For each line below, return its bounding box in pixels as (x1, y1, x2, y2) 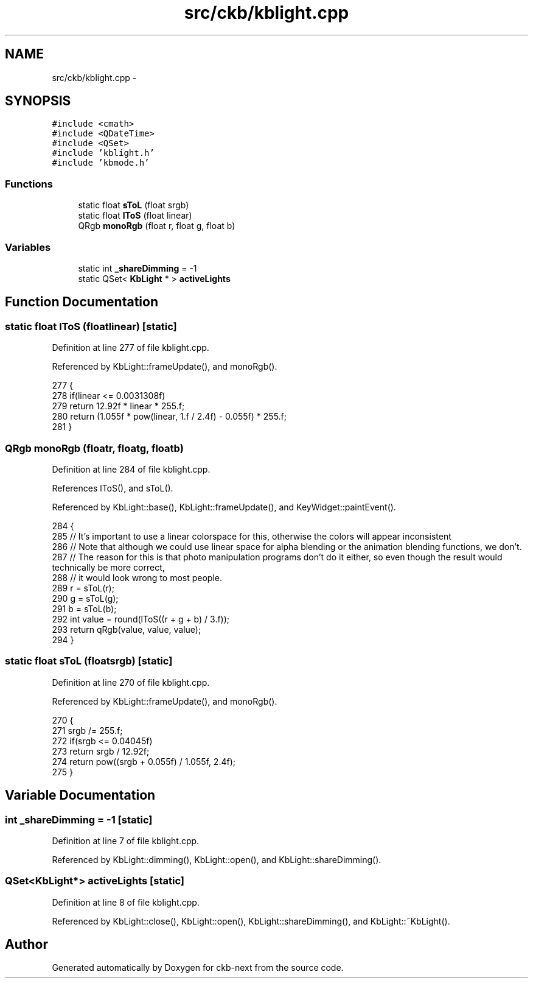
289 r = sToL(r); (52, 582, 114, 593)
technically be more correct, (52, 562, 165, 573)
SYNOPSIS (5, 93, 71, 109)
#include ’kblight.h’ (52, 148, 155, 158)
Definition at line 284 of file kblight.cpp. (52, 463, 211, 474)
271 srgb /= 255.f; (52, 725, 123, 736)
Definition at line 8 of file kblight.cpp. (52, 897, 200, 907)
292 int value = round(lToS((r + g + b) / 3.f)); (52, 613, 230, 624)
